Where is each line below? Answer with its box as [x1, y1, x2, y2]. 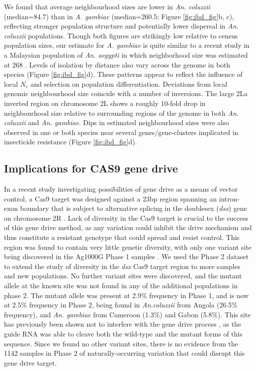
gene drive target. [4, 357, 57, 368]
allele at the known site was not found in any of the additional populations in [4, 280, 238, 291]
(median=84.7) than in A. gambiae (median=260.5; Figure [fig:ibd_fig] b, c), [4, 11, 234, 21]
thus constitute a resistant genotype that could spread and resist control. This [4, 232, 240, 242]
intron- [219, 193, 240, 203]
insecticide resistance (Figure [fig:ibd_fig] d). [4, 136, 137, 147]
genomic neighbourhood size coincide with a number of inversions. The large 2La [4, 88, 248, 99]
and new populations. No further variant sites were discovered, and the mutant [4, 270, 242, 281]
